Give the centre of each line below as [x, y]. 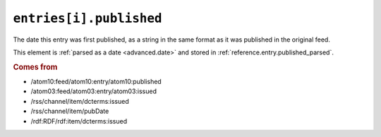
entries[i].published [87, 18]
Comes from [35, 67]
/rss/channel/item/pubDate [70, 111]
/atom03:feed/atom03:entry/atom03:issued [93, 91]
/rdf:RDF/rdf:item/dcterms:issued [79, 121]
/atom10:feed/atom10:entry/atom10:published [96, 81]
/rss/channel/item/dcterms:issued [80, 101]
